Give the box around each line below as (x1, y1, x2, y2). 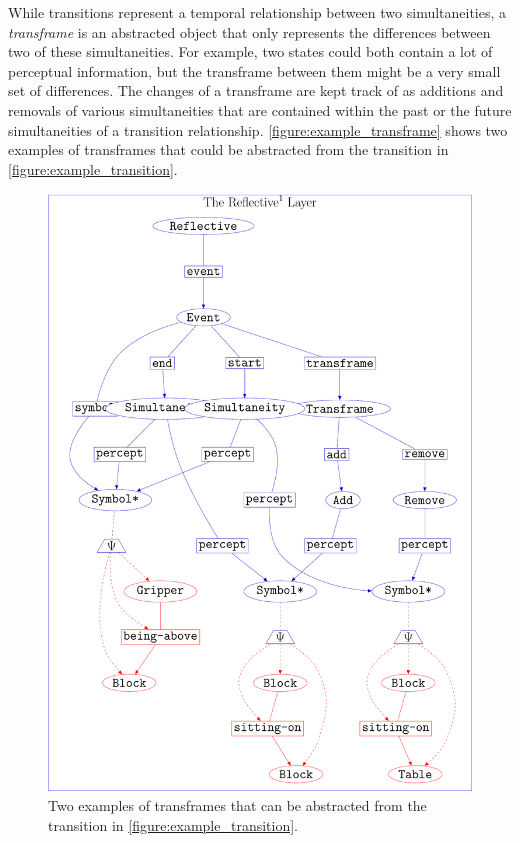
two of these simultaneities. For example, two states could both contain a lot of (8, 41, 493, 62)
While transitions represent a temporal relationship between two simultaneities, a (8, 2, 507, 22)
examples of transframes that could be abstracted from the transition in (8, 139, 449, 160)
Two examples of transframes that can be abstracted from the (48, 794, 427, 815)
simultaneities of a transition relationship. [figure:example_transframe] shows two (8, 119, 508, 140)
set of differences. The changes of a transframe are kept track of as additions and (8, 80, 504, 101)
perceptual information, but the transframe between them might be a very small (8, 60, 501, 81)
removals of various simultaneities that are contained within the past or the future (8, 99, 512, 120)
